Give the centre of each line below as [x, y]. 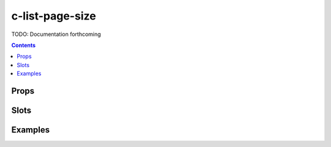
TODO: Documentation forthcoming [56, 34]
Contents [24, 45]
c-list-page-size [54, 16]
